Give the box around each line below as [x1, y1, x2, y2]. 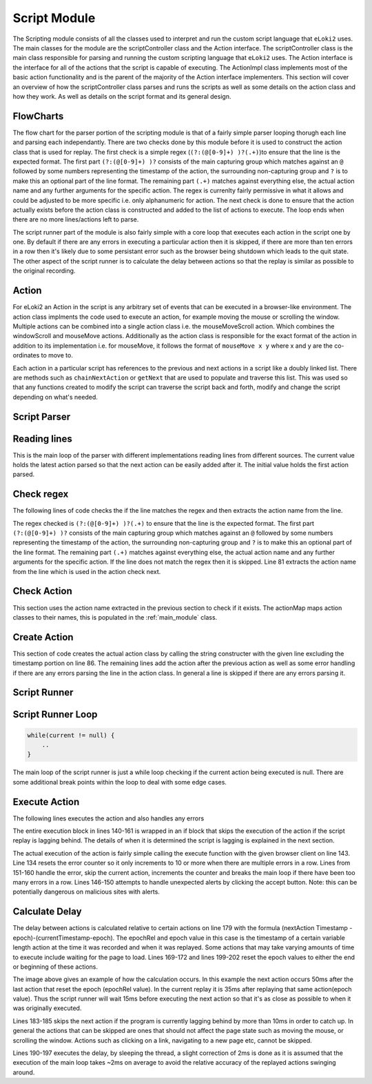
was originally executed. [12, 1004, 82, 1012]
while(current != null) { [27, 731, 115, 739]
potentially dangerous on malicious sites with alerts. [12, 887, 160, 896]
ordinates [12, 351, 40, 359]
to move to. [41, 351, 74, 359]
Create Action [12, 631, 74, 643]
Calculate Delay [12, 906, 82, 918]
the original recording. [12, 266, 76, 275]
